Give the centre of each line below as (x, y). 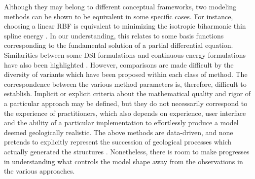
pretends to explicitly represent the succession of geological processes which (118, 142)
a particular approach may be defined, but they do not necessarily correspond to (126, 103)
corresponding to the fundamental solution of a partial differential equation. (119, 45)
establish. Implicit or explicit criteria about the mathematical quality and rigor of (127, 93)
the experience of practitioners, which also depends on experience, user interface (125, 113)
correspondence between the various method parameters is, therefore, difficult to (125, 84)
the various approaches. (39, 171)
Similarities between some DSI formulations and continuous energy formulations (125, 54)
